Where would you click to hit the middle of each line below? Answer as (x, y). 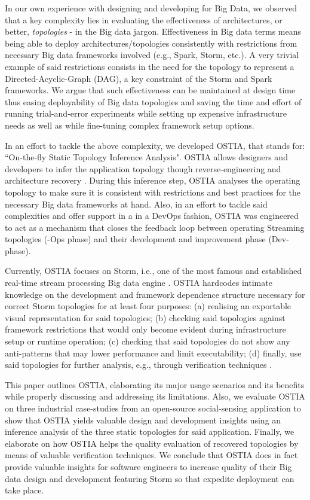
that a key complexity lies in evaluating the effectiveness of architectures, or (144, 19)
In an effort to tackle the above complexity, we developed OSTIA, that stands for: (155, 145)
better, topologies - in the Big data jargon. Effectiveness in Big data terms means (153, 31)
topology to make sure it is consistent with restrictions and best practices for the (153, 192)
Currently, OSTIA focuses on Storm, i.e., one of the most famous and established (154, 271)
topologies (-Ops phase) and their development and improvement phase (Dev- (147, 239)
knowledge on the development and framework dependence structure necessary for (155, 294)
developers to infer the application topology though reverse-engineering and (143, 168)
